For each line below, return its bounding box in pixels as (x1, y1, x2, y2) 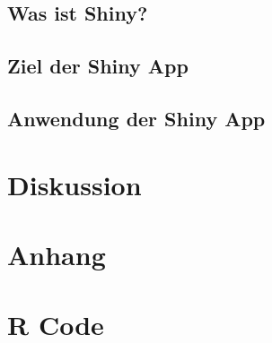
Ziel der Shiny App (7, 52, 189, 80)
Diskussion (7, 166, 142, 202)
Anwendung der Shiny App (7, 104, 266, 132)
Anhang (7, 236, 106, 272)
